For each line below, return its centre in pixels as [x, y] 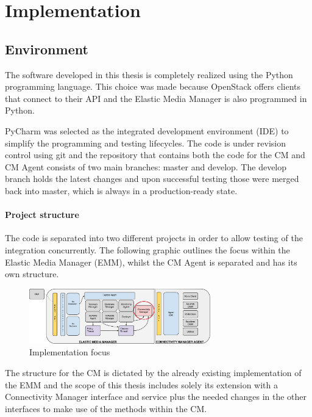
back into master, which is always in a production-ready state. [121, 190]
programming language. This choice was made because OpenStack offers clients [153, 86]
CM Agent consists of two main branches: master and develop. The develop [146, 166]
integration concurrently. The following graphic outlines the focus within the [147, 249]
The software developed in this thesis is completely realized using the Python [149, 74]
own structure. [32, 274]
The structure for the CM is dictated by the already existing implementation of [153, 372]
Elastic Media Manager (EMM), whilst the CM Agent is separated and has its [151, 262]
